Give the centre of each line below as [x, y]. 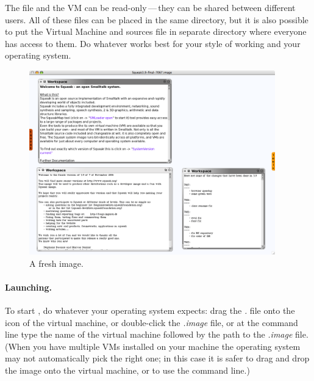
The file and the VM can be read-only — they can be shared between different [150, 7]
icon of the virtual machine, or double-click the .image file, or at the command [152, 322]
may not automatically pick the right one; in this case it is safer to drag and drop [157, 358]
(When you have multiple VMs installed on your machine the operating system [153, 346]
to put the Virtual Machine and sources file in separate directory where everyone [156, 31]
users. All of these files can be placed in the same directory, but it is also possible [157, 19]
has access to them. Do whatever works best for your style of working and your [153, 43]
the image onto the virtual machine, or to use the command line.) [127, 370]
